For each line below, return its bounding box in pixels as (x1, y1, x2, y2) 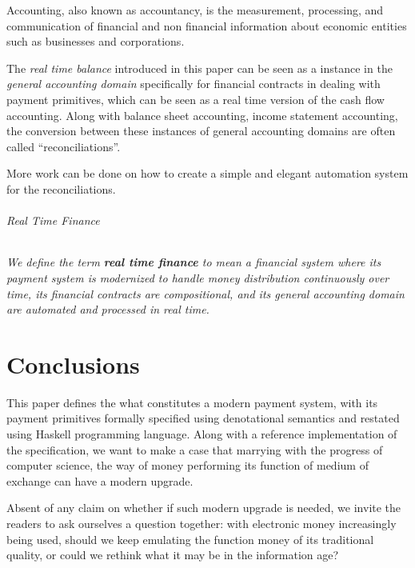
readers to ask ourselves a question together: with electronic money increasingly (6, 514, 397, 531)
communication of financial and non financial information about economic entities (6, 17, 407, 34)
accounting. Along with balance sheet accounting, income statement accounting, (6, 106, 398, 123)
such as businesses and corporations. (6, 33, 185, 50)
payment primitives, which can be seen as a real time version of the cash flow (6, 90, 385, 107)
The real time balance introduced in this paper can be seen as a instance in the (6, 59, 393, 76)
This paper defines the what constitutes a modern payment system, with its (6, 394, 378, 410)
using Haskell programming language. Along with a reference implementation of (6, 426, 397, 442)
